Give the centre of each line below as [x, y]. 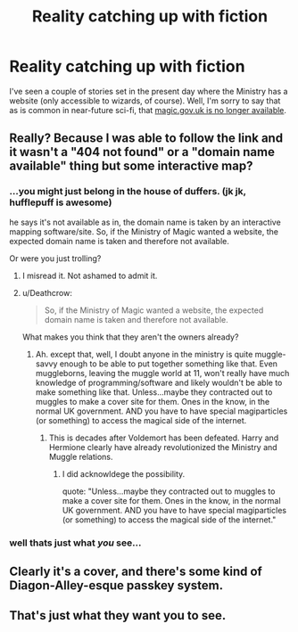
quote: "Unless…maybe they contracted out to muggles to [169, 491]
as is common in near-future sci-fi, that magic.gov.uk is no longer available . [148, 110]
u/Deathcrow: [47, 292]
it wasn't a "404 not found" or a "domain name [142, 152]
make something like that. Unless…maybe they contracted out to [154, 392]
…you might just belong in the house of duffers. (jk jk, [128, 192]
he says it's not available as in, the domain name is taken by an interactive [145, 222]
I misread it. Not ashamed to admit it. [90, 275]
